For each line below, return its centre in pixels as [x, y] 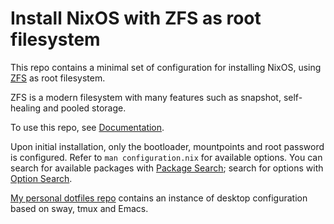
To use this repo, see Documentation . [87, 127]
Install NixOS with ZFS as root [136, 18]
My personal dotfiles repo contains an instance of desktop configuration [159, 198]
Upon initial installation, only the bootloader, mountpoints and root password [167, 146]
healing [26, 108]
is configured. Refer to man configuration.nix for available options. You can [166, 157]
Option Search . [41, 178]
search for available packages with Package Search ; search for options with [167, 168]
